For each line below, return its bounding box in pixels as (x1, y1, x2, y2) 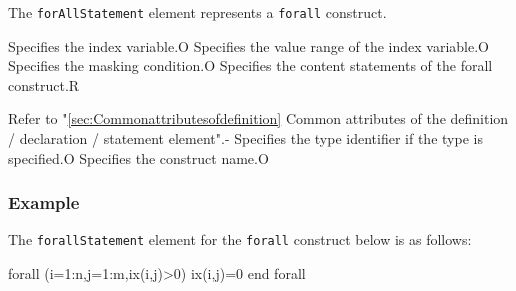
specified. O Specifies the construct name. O (8, 147, 269, 168)
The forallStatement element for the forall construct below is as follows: (8, 229, 472, 250)
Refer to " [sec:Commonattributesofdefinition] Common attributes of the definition (8, 108, 509, 129)
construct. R (8, 74, 80, 95)
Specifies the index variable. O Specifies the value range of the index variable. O (8, 35, 489, 56)
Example (8, 190, 80, 215)
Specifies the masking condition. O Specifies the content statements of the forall (8, 55, 493, 76)
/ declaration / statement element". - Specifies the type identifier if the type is (8, 128, 483, 149)
